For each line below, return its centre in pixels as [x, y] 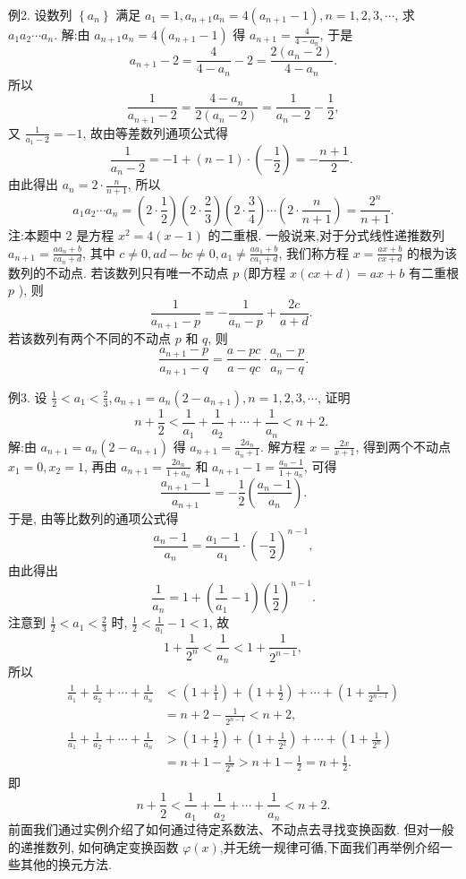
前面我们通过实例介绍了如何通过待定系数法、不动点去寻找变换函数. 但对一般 [231, 829]
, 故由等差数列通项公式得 [155, 132]
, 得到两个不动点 [403, 446]
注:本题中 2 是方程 [61, 234]
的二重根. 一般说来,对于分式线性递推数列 [326, 234]
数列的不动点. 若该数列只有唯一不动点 [119, 272]
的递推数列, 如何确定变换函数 [93, 846]
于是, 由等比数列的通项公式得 [93, 518]
